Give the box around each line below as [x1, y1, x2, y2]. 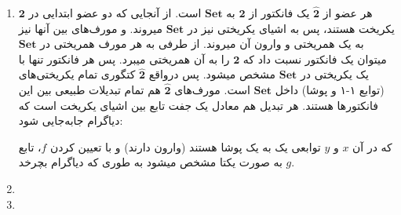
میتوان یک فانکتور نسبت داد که [242, 50, 387, 67]
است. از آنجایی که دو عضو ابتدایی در [28, 5, 202, 20]
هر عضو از [323, 5, 373, 20]
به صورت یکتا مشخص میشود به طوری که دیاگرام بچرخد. [18, 154, 295, 170]
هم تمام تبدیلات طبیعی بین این [18, 81, 161, 97]
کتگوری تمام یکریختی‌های [18, 66, 136, 82]
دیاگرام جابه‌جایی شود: [18, 112, 123, 129]
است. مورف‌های [174, 81, 250, 97]
